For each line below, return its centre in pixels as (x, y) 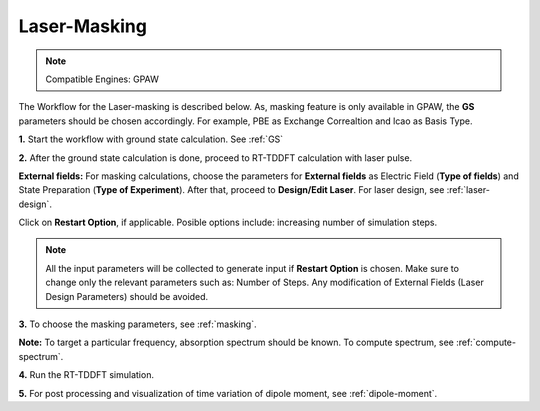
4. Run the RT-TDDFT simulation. (86, 375)
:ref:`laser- (468, 190)
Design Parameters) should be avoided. (127, 296)
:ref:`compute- (486, 342)
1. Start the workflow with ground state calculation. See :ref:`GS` (151, 139)
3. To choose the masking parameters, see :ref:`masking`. (137, 324)
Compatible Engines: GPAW (102, 79)
